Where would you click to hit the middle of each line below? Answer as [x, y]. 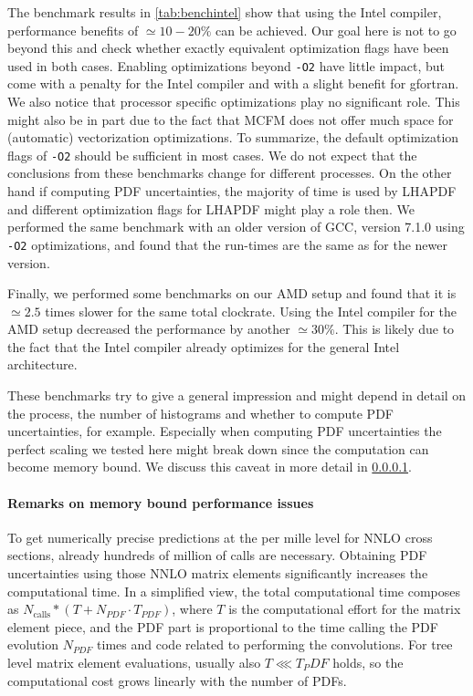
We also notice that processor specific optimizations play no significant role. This [234, 102]
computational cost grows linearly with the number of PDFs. [177, 680]
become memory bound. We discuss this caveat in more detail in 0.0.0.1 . [210, 467]
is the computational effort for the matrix [345, 609]
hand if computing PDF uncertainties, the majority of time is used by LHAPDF [232, 191]
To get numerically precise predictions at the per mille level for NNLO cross [220, 537]
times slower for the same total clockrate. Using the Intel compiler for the [251, 311]
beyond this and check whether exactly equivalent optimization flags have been [228, 48]
